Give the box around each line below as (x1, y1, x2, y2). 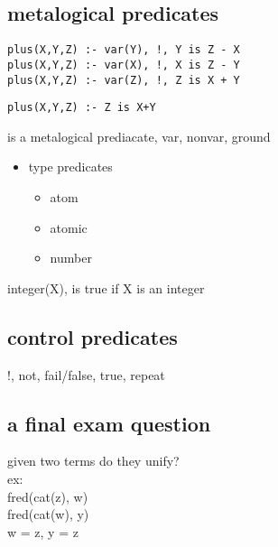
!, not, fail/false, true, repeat (7, 365, 165, 384)
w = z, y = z (7, 522, 79, 541)
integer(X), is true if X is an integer (7, 278, 205, 297)
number (50, 248, 92, 267)
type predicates (28, 157, 113, 176)
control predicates (7, 322, 178, 350)
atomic (50, 218, 88, 236)
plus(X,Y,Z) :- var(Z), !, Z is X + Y (7, 73, 240, 87)
